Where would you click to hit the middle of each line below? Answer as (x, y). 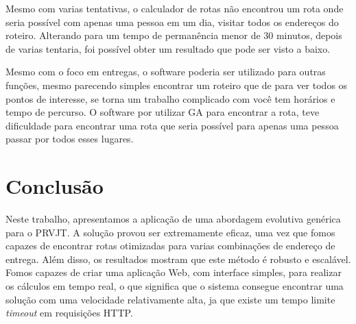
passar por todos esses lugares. (70, 139)
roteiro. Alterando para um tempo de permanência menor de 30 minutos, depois (174, 35)
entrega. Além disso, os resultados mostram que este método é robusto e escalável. (178, 259)
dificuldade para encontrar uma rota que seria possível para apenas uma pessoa (172, 125)
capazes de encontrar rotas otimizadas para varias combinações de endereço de (170, 246)
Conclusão (55, 186)
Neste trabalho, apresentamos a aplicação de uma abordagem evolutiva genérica (173, 219)
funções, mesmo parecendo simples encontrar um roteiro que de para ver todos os (177, 85)
